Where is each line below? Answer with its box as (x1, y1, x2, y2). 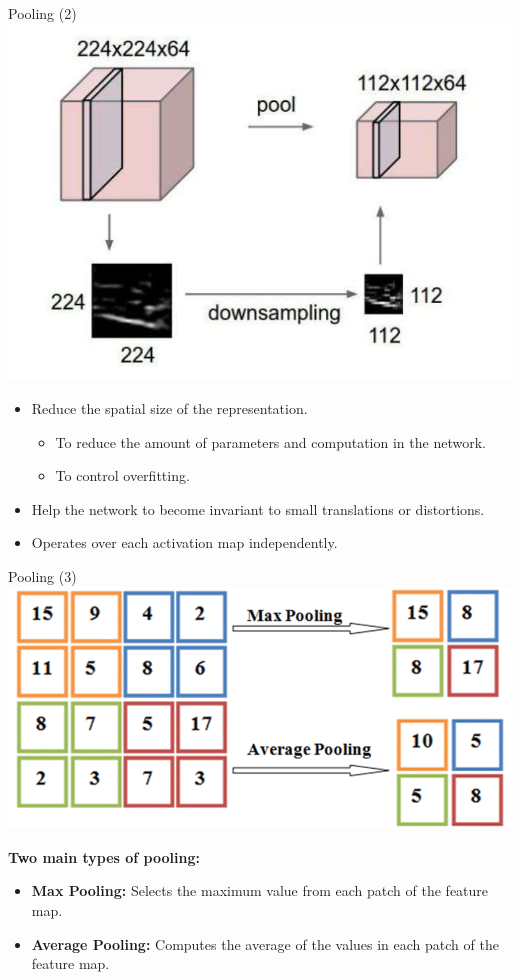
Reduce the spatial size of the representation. (31, 398, 308, 419)
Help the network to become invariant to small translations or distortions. (31, 498, 485, 519)
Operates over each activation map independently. (31, 532, 338, 553)
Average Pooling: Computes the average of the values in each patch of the (31, 933, 499, 954)
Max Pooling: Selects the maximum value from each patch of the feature (31, 880, 489, 901)
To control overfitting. (55, 465, 190, 486)
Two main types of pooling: (8, 846, 200, 867)
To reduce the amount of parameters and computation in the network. (55, 431, 486, 452)
